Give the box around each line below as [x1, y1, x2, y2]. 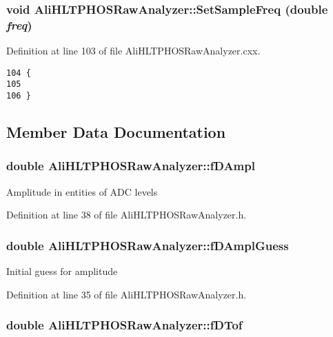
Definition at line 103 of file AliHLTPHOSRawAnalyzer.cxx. [6, 43, 261, 58]
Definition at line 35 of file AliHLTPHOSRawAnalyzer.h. [6, 287, 247, 301]
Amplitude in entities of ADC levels [6, 184, 158, 198]
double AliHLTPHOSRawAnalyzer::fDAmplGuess [6, 236, 289, 254]
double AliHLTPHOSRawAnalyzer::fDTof [6, 316, 243, 334]
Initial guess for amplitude [6, 264, 118, 278]
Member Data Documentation [6, 121, 226, 143]
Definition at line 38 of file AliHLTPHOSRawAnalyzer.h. [6, 207, 247, 222]
